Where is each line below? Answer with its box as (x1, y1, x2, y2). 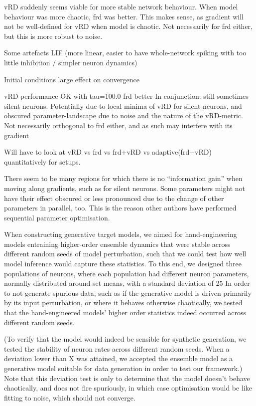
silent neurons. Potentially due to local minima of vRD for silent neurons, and (4, 100, 242, 111)
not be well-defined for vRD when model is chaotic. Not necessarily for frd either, (4, 21, 253, 31)
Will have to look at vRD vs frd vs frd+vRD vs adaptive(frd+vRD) (4, 147, 212, 157)
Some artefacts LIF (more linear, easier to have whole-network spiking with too (4, 47, 247, 58)
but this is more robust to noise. (4, 30, 103, 41)
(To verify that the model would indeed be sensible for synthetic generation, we (4, 334, 247, 344)
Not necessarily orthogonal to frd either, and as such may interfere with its (4, 120, 233, 130)
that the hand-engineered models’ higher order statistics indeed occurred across (4, 307, 247, 318)
